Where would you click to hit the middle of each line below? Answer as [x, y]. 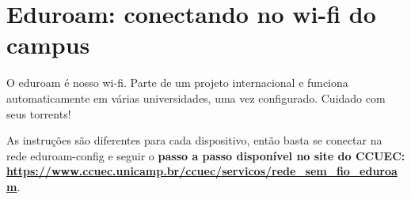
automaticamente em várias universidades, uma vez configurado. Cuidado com [196, 98]
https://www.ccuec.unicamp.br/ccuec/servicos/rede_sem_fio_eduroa [202, 171]
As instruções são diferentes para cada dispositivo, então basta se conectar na [194, 140]
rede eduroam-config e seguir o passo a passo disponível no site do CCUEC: [206, 155]
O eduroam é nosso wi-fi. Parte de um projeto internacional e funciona [177, 83]
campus [48, 45]
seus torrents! [39, 113]
